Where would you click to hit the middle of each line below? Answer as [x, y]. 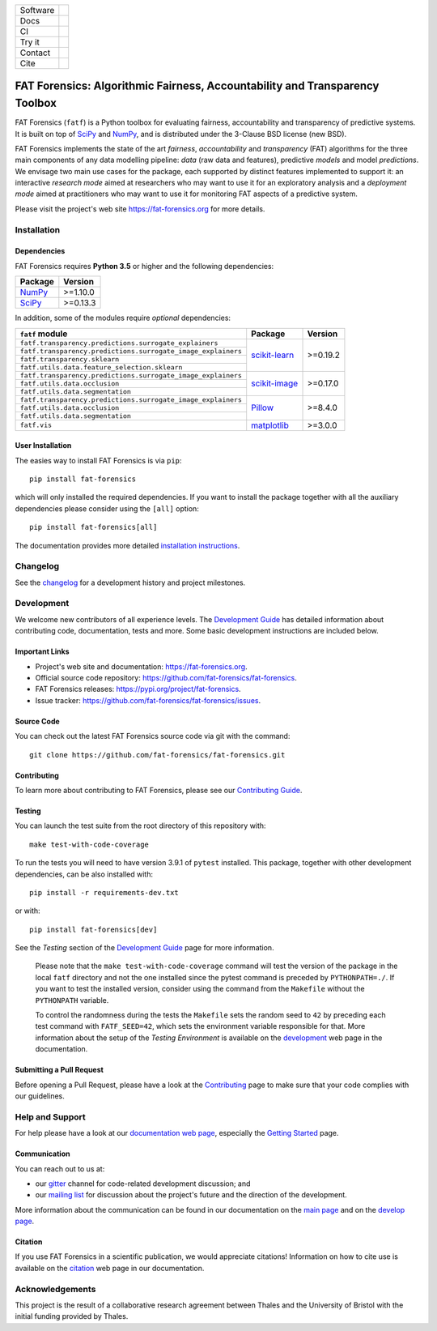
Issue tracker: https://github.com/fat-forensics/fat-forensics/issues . [148, 700]
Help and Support [50, 1116]
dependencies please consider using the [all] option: [107, 508]
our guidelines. [40, 1096]
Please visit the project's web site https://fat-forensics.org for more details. [140, 209]
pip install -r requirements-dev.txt [104, 892]
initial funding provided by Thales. [72, 1316]
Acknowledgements [55, 1289]
